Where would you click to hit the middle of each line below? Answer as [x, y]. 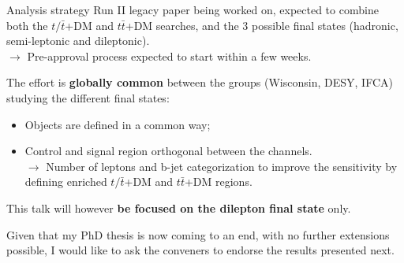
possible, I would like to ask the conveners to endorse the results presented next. [200, 250]
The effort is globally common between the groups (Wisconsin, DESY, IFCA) [200, 82]
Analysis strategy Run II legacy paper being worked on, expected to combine [193, 9]
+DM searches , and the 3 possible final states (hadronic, [262, 25]
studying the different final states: [88, 97]
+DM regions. [218, 182]
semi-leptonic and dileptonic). [78, 41]
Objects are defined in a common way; [118, 124]
